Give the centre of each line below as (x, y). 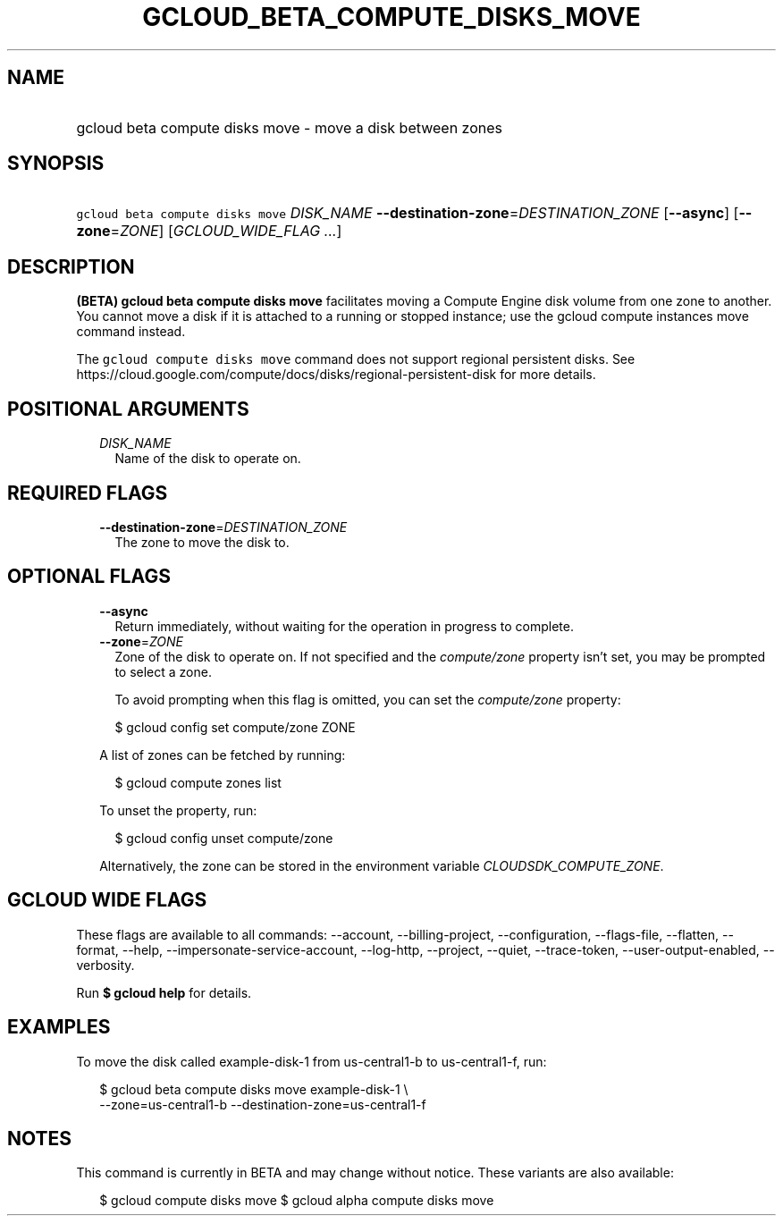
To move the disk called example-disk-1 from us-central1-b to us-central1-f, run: (312, 1061)
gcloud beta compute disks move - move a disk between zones (290, 127)
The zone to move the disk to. (202, 542)
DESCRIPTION (71, 266)
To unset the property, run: (178, 810)
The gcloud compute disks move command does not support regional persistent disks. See (356, 359)
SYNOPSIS (56, 164)
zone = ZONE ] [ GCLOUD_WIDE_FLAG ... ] (209, 231)
